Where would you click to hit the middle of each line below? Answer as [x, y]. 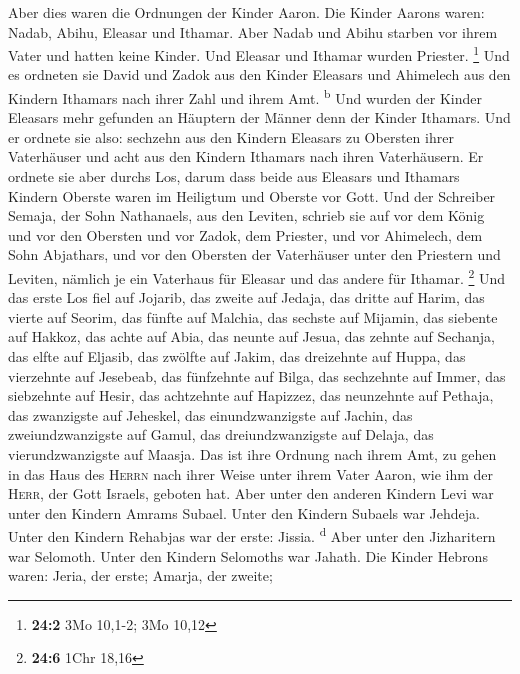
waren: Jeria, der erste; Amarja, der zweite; [140, 575]
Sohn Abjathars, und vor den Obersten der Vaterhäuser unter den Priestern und [254, 254]
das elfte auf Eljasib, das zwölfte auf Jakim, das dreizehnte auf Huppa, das [237, 356]
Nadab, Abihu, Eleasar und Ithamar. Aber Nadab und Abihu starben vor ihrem [253, 31]
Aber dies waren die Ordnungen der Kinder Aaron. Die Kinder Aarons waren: [246, 12]
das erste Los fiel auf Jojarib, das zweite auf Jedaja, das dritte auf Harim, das [246, 297]
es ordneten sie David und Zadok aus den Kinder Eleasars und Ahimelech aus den [259, 74]
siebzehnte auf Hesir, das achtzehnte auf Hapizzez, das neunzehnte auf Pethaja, [251, 395]
